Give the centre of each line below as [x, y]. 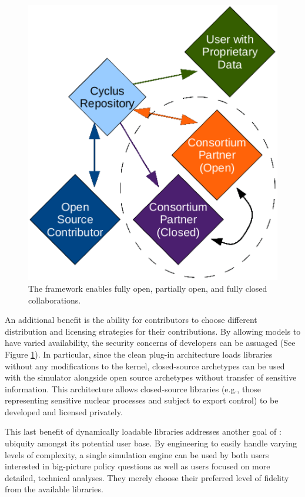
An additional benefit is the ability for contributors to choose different [131, 320]
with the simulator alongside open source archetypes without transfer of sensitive [151, 377]
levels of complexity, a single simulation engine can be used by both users [137, 454]
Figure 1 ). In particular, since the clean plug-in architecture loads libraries [139, 354]
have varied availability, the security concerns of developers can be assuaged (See [150, 343]
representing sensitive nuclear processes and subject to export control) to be [142, 400]
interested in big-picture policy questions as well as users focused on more [138, 466]
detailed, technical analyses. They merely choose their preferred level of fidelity [147, 477]
